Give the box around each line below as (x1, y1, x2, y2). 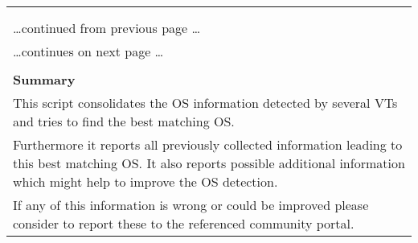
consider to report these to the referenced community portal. (13, 214, 354, 233)
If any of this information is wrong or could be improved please (13, 196, 369, 214)
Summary (13, 70, 76, 89)
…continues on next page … (13, 42, 164, 60)
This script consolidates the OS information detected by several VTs (13, 93, 398, 112)
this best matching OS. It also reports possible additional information (13, 154, 405, 172)
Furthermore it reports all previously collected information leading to (13, 135, 403, 154)
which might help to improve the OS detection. (13, 172, 278, 191)
